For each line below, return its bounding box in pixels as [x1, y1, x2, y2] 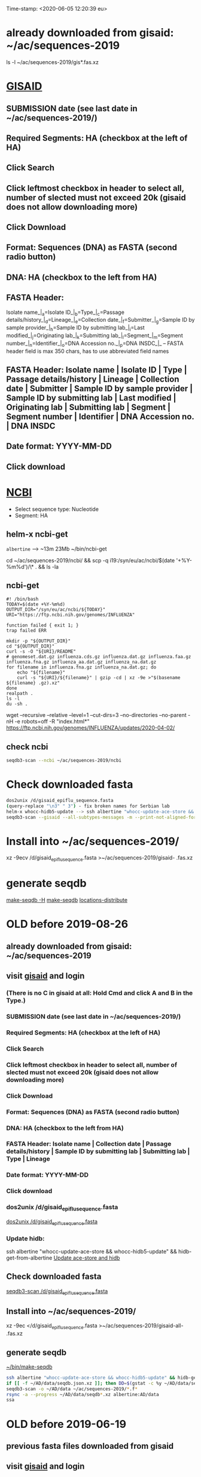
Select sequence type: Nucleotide [14, 506, 99, 513]
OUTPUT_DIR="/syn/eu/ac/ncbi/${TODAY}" [6, 607, 106, 613]
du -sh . [6, 701, 28, 707]
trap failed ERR [6, 628, 47, 634]
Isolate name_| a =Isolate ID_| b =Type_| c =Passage [6, 308, 124, 317]
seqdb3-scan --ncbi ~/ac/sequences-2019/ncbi [6, 758, 121, 764]
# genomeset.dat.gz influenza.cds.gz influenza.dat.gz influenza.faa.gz [6, 654, 191, 660]
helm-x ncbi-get [6, 529, 68, 540]
